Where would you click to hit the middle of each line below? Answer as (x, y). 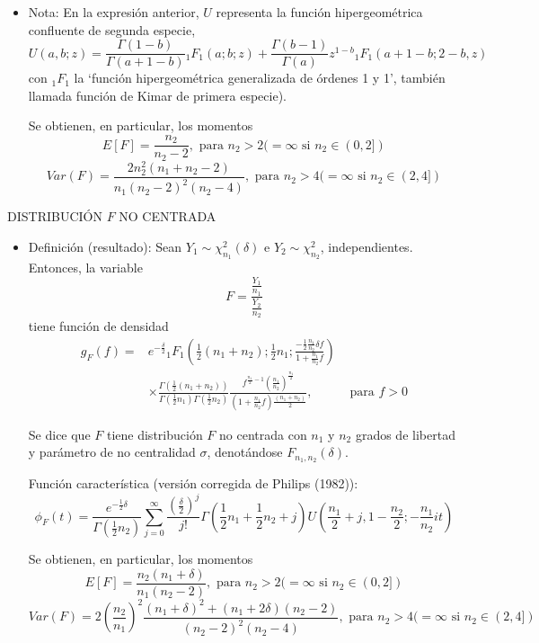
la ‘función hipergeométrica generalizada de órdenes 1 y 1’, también (260, 78)
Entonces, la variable (85, 267)
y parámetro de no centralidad (112, 452)
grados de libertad (405, 434)
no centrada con (263, 434)
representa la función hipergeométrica (319, 12)
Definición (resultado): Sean (105, 246)
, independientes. (367, 246)
